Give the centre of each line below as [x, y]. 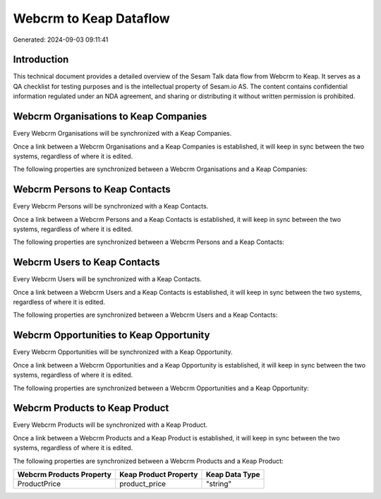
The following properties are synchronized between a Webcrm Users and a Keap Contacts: [145, 315]
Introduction [41, 60]
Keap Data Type [233, 475]
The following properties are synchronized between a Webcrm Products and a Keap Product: [148, 461]
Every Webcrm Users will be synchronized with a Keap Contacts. [108, 279]
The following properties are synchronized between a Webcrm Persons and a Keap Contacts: [149, 242]
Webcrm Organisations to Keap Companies [110, 117]
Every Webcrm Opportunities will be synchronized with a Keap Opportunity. [123, 352]
